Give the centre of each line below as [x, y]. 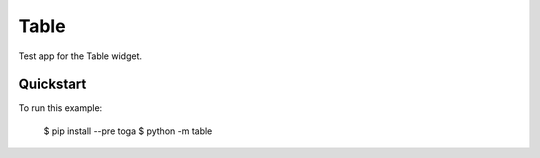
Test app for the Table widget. [80, 56]
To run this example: [60, 108]
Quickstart [52, 84]
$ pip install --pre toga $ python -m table [128, 131]
